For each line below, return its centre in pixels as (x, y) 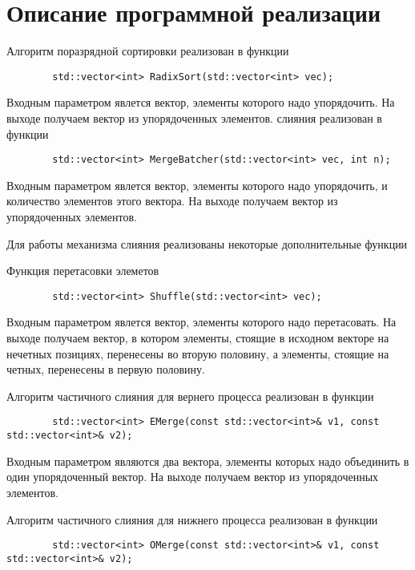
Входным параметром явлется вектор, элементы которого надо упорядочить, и (197, 185)
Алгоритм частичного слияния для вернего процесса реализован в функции (190, 396)
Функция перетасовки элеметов (83, 271)
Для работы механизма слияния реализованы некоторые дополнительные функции (207, 243)
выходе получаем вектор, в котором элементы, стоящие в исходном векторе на (198, 338)
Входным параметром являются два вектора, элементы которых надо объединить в (208, 461)
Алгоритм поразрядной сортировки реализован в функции (148, 51)
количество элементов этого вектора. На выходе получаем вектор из (172, 201)
